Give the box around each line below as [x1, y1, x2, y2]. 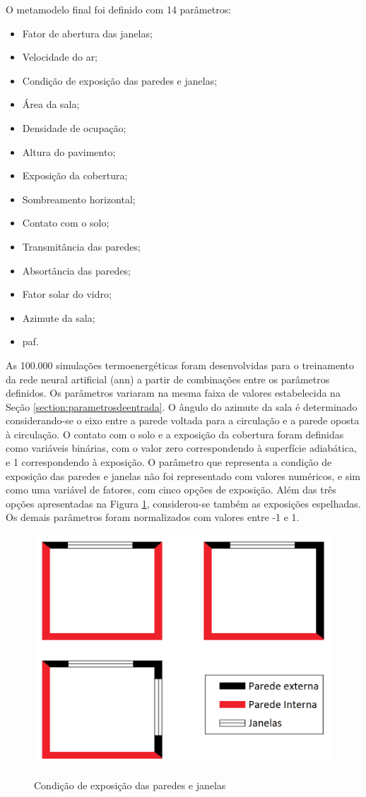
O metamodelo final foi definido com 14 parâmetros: [6, 2, 232, 16]
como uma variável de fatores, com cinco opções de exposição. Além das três [6, 482, 336, 497]
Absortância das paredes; [22, 263, 131, 277]
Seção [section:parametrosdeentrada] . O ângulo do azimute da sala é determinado [6, 399, 358, 414]
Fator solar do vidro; [22, 287, 112, 301]
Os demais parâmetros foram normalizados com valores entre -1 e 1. [6, 510, 300, 525]
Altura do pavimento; [22, 144, 116, 159]
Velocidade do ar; [22, 49, 98, 64]
